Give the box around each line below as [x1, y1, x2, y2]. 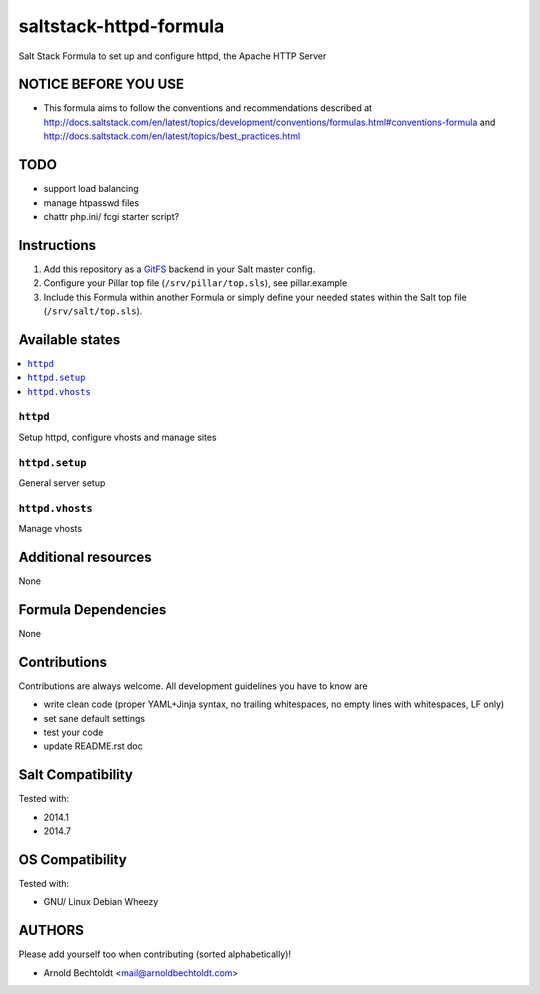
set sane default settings [43, 712, 145, 724]
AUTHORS [18, 922, 85, 939]
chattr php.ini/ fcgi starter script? [43, 210, 180, 222]
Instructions [18, 236, 97, 254]
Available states [18, 331, 121, 348]
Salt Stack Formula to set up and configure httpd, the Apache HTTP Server [18, 50, 327, 62]
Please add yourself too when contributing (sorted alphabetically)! [18, 948, 292, 960]
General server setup [18, 476, 106, 489]
